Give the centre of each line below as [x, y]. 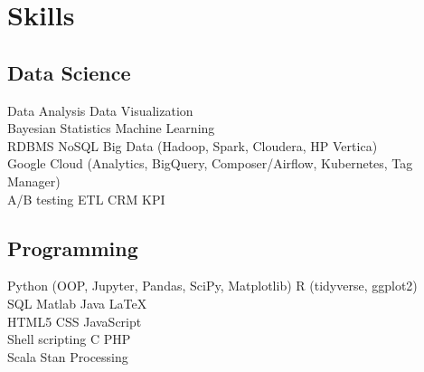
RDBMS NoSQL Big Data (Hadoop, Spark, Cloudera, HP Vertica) [193, 145]
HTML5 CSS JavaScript [75, 321]
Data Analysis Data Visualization [100, 110]
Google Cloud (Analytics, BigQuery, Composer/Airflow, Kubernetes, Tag [210, 163]
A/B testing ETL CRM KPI [86, 199]
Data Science [69, 72]
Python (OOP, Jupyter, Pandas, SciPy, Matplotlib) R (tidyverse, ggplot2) [212, 286]
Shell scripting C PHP [69, 339]
